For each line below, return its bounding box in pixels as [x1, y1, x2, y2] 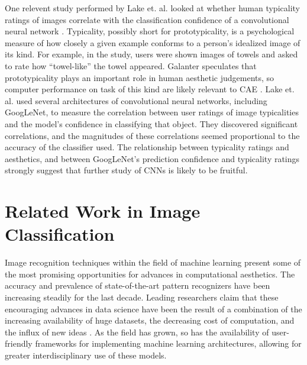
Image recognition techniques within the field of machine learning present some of [5, 256, 301, 269]
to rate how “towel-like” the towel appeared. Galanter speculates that [5, 59, 257, 72]
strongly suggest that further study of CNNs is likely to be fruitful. [5, 164, 248, 176]
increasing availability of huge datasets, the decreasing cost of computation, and [5, 314, 295, 327]
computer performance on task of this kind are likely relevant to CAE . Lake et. [5, 83, 295, 95]
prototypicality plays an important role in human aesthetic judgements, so [5, 71, 274, 83]
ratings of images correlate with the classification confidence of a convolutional [5, 13, 289, 25]
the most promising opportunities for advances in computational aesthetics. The [5, 267, 295, 280]
